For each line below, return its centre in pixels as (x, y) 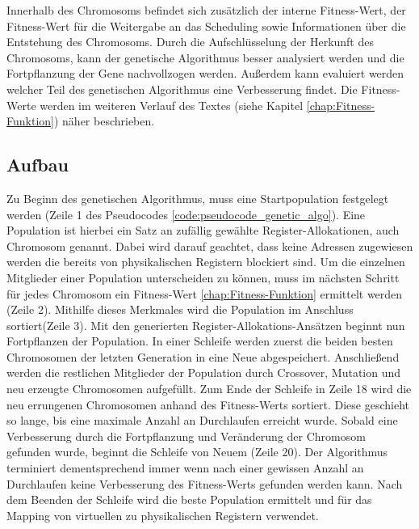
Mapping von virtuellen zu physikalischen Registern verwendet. (163, 515)
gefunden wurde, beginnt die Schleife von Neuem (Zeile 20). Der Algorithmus (197, 452)
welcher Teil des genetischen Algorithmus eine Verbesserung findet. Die (182, 89)
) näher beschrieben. (104, 121)
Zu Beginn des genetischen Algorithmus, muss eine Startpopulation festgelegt (198, 198)
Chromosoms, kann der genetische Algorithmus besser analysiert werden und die (205, 57)
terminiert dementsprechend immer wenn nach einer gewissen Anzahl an (185, 468)
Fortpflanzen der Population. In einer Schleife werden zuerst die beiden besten (200, 341)
